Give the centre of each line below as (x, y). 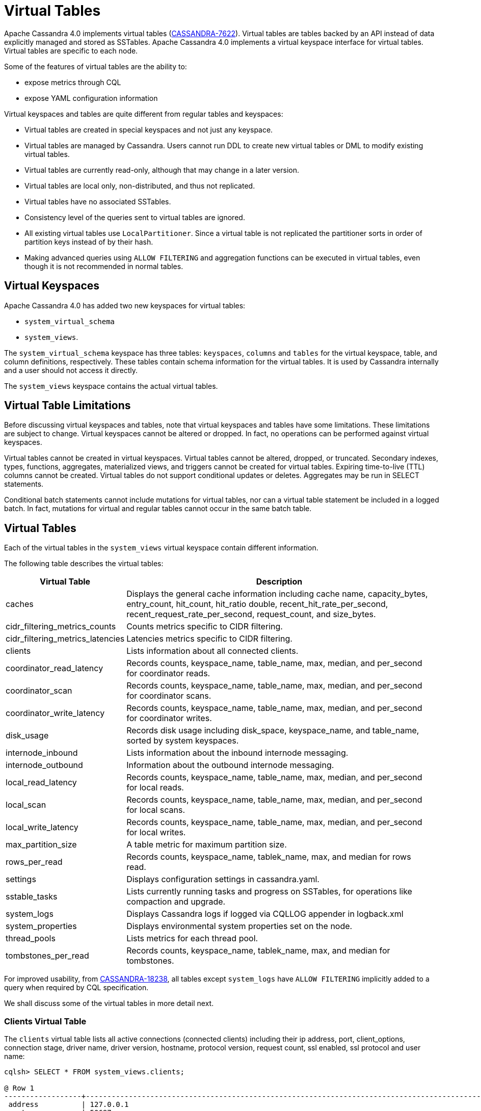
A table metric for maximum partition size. (207, 845)
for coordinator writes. (169, 718)
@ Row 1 (19, 1088)
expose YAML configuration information (91, 98)
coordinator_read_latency (55, 668)
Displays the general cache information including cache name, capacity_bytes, (277, 594)
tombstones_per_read (47, 956)
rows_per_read (34, 862)
